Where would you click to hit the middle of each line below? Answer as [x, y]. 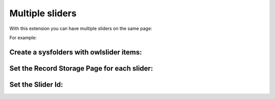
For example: [23, 38]
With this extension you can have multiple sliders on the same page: [81, 28]
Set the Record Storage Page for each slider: [81, 68]
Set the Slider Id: [36, 85]
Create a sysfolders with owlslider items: [76, 52]
